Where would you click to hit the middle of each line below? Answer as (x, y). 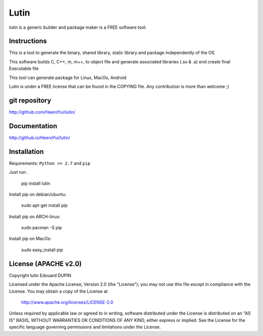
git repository (30, 100)
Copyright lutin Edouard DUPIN (40, 275)
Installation (26, 151)
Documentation (33, 126)
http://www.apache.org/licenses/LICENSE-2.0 (67, 302)
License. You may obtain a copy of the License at (58, 291)
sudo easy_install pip (42, 250)
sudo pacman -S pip (42, 228)
